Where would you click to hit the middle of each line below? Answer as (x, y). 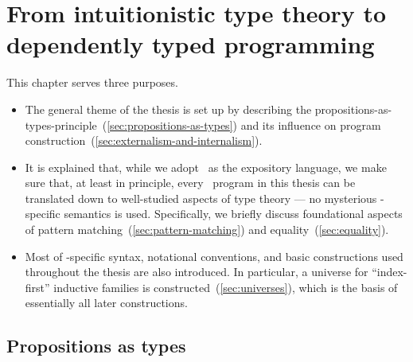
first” (37, 287)
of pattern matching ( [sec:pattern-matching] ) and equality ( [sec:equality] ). (207, 230)
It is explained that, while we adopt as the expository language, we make (206, 167)
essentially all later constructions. (106, 303)
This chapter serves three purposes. (92, 82)
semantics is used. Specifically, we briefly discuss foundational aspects (233, 214)
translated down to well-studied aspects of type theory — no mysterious (201, 198)
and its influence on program (311, 125)
